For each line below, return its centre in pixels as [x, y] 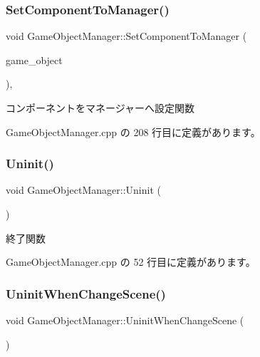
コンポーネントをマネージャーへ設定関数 [100, 108]
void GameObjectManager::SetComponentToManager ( [126, 36]
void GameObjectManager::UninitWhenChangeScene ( [125, 320]
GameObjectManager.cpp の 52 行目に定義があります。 [131, 262]
